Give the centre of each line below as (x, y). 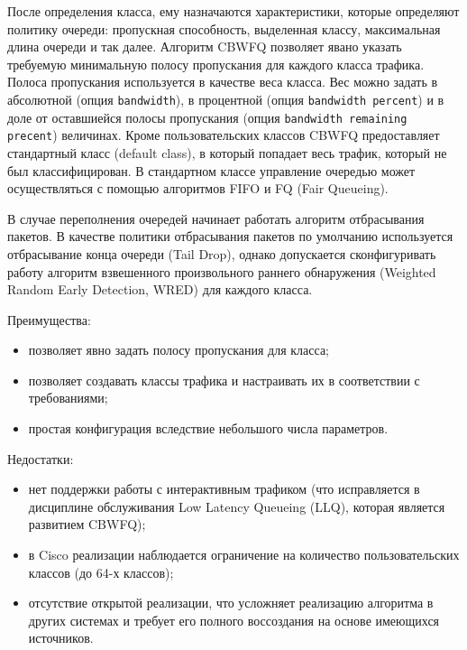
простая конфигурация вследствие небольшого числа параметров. (208, 428)
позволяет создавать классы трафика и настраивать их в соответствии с (224, 380)
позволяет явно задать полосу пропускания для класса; (179, 350)
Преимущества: (49, 319)
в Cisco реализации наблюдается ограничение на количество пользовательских (244, 555)
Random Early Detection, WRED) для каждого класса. (160, 289)
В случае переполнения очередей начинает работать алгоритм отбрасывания (216, 218)
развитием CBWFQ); (87, 524)
